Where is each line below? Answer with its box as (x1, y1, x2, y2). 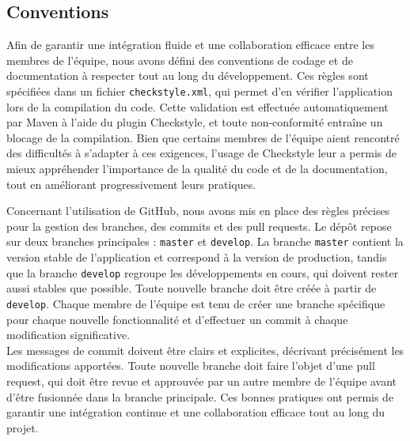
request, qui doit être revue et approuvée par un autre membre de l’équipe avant (6, 372, 397, 389)
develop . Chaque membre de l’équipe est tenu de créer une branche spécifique (6, 295, 385, 311)
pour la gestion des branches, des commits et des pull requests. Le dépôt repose (6, 217, 392, 234)
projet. (6, 419, 39, 435)
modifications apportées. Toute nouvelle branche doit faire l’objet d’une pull (6, 357, 375, 374)
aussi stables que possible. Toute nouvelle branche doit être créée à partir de (6, 280, 377, 296)
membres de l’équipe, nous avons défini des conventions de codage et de (6, 51, 353, 68)
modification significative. (6, 326, 131, 343)
